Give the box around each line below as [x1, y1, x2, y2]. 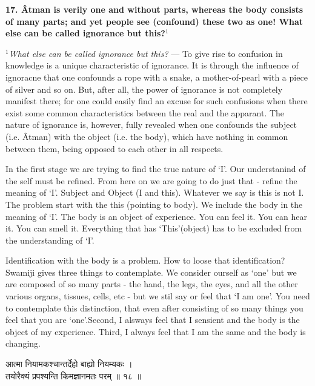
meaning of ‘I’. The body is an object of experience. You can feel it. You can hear [5, 210, 307, 222]
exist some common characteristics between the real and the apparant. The [5, 106, 285, 119]
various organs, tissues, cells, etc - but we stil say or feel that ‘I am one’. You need [5, 290, 310, 302]
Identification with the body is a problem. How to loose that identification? [5, 254, 285, 267]
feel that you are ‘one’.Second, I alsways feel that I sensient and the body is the [5, 313, 300, 326]
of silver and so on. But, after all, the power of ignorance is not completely [5, 82, 283, 95]
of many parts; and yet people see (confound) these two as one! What [5, 15, 303, 27]
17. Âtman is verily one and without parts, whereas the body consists [5, 3, 303, 15]
